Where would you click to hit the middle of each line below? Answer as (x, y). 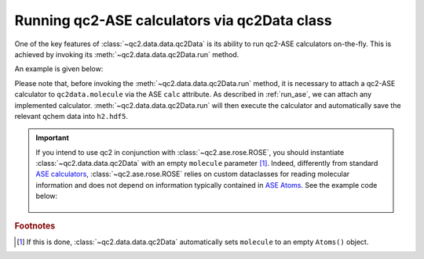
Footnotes (35, 225)
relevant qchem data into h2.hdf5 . (71, 116)
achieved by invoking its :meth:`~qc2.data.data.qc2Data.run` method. (127, 54)
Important (53, 138)
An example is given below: (59, 69)
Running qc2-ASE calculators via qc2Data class (174, 20)
